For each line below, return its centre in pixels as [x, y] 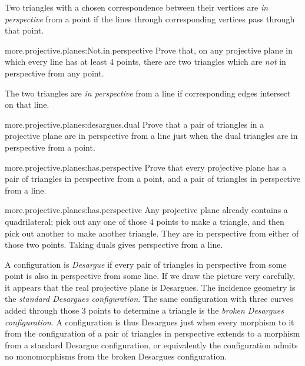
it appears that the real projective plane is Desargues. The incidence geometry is [150, 287]
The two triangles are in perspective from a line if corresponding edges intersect [148, 93]
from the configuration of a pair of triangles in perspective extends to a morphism [152, 333]
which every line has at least [56, 61]
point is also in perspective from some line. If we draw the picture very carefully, [150, 276]
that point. [24, 30]
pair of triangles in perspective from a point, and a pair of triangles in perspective [152, 179]
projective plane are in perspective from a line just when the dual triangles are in [151, 136]
